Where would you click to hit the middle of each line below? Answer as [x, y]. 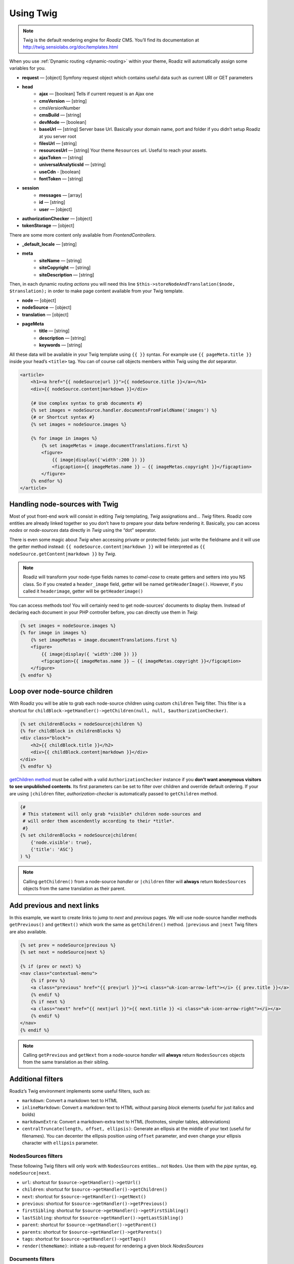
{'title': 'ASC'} [52, 850]
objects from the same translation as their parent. [74, 889]
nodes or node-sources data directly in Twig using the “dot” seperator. [83, 530]
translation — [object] [45, 314]
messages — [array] [61, 195]
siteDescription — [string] [67, 275]
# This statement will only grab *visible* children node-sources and [112, 814]
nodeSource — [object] [47, 307]
